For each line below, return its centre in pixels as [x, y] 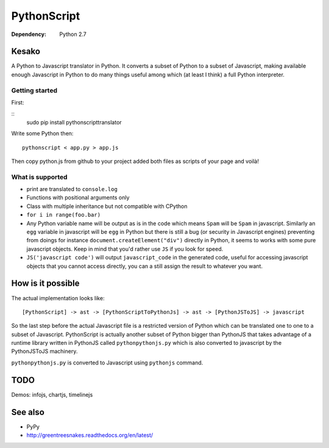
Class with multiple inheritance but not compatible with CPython [107, 206]
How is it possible [45, 284]
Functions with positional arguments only [78, 198]
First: [18, 102]
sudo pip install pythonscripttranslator [74, 122]
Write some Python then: [42, 134]
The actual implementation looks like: [58, 298]
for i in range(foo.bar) [63, 215]
